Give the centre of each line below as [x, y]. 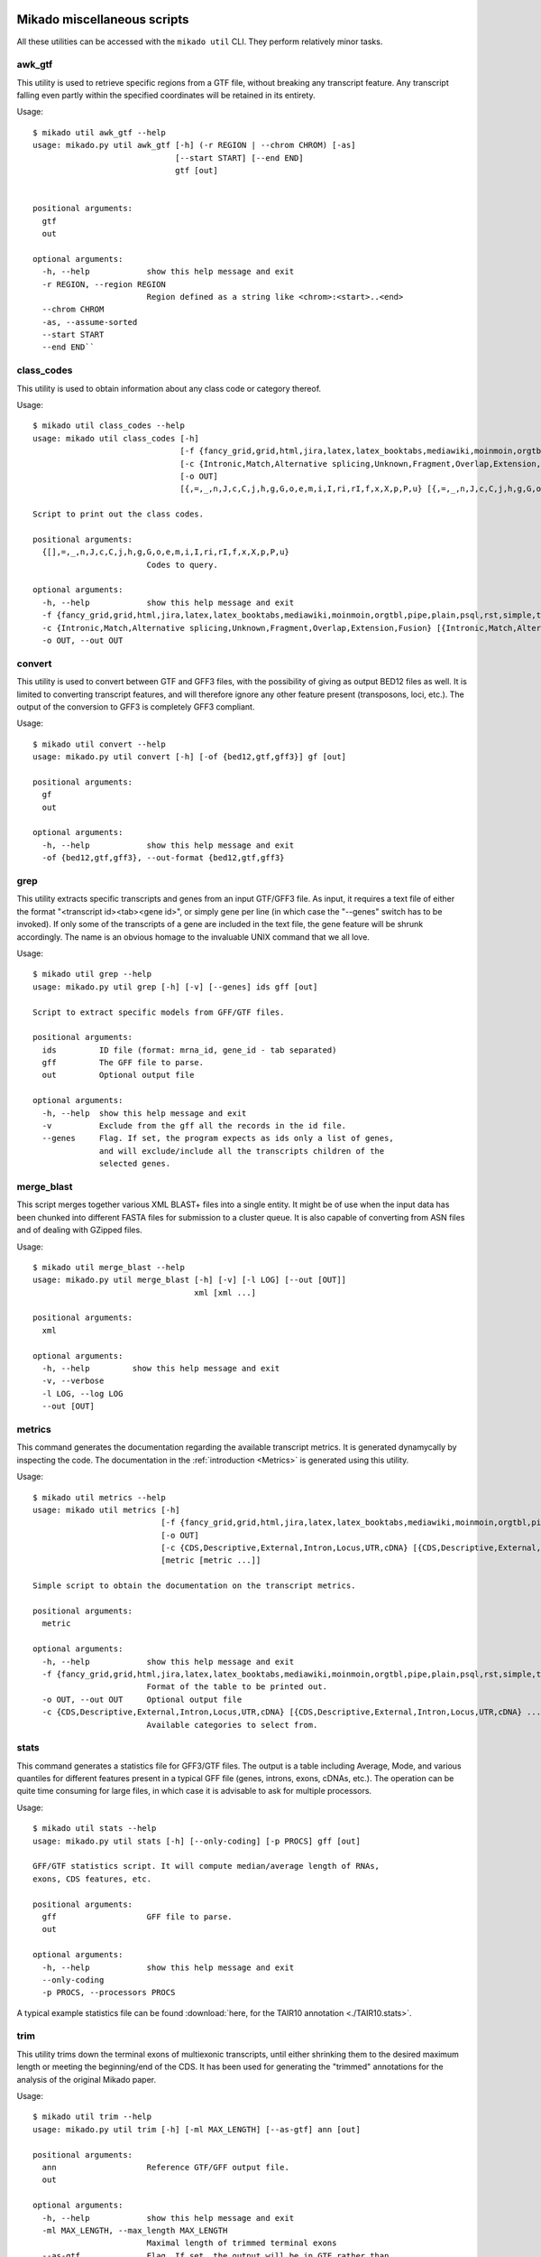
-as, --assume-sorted [90, 322]
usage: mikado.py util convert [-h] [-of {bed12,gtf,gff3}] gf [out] [190, 757]
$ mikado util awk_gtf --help [100, 132]
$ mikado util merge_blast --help [109, 1267]
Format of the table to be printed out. [237, 1687]
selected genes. [135, 1164]
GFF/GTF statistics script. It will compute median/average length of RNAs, [206, 1866]
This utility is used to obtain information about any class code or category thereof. [169, 388]
